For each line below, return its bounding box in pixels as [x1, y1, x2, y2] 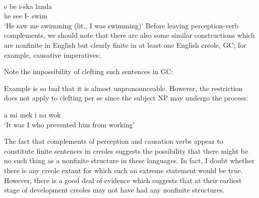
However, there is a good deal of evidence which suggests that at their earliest [4, 175, 242, 185]
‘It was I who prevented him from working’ [4, 119, 135, 129]
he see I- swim [4, 10, 47, 21]
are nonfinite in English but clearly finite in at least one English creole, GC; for [4, 39, 247, 50]
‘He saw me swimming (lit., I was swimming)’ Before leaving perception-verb [4, 20, 239, 30]
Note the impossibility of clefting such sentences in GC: [4, 66, 173, 77]
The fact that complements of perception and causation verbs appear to [4, 136, 224, 146]
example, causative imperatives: [4, 49, 101, 60]
